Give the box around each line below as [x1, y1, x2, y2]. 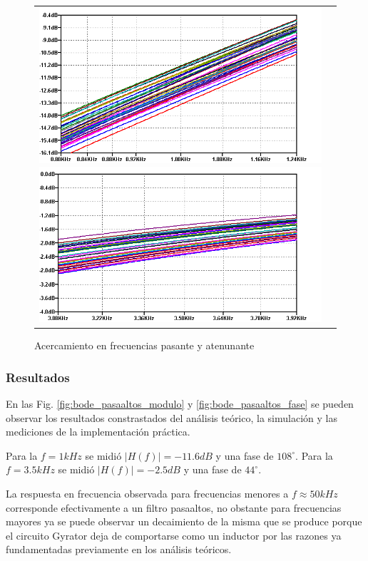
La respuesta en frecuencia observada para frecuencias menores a [6, 485, 289, 500]
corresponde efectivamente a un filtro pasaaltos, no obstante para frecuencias [6, 500, 342, 515]
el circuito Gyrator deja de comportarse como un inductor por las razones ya [6, 527, 342, 542]
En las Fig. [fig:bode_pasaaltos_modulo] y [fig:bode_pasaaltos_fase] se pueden [6, 396, 354, 411]
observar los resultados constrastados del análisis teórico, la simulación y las [6, 410, 337, 425]
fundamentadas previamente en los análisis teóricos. [6, 542, 232, 557]
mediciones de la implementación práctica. [6, 424, 190, 439]
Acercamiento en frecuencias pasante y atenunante [34, 338, 255, 353]
